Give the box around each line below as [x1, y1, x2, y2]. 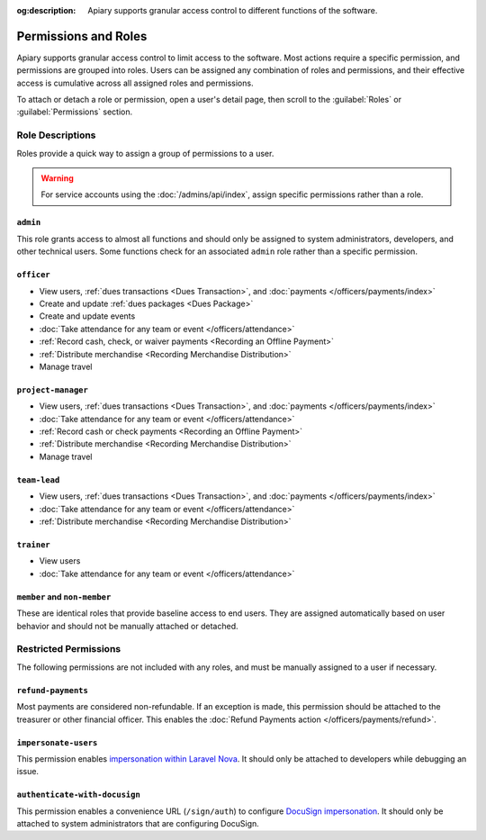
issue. [16, 766, 40, 777]
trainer [16, 540, 51, 550]
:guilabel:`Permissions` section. [16, 106, 133, 117]
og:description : [16, 5, 76, 15]
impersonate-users [16, 737, 98, 747]
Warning [40, 173, 74, 184]
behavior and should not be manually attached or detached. [16, 620, 238, 631]
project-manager [16, 384, 89, 395]
